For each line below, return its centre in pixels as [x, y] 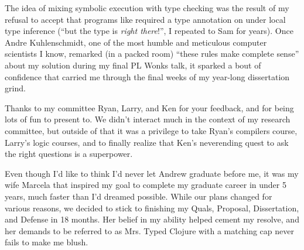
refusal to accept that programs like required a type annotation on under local [145, 19]
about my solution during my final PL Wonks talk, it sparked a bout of [133, 65]
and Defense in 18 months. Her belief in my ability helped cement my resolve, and [152, 219]
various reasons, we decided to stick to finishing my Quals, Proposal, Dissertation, [152, 208]
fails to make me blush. [47, 242]
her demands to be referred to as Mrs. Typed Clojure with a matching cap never [149, 230]
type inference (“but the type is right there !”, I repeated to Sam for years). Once [149, 31]
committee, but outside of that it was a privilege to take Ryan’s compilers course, [151, 130]
